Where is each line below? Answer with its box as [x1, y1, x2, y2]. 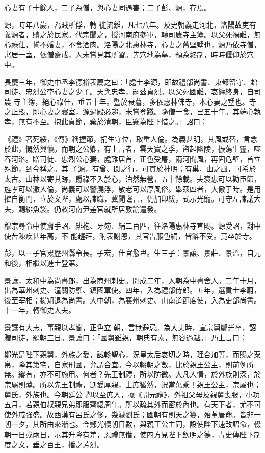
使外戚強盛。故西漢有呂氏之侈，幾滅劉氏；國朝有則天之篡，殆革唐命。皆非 [4, 409, 254, 419]
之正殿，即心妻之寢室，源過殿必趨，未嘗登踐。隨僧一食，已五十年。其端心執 [4, 106, 261, 117]
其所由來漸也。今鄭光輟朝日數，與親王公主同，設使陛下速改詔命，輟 [32, 419, 261, 430]
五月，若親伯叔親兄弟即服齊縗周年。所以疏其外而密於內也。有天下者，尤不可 [4, 399, 261, 410]
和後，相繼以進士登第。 [4, 258, 83, 268]
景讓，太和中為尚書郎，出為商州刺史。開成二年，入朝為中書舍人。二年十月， [4, 274, 261, 285]
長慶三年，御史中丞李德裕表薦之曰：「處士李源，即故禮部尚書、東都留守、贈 [4, 76, 257, 87]
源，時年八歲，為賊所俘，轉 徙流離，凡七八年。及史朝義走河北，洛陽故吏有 [4, 19, 256, 30]
